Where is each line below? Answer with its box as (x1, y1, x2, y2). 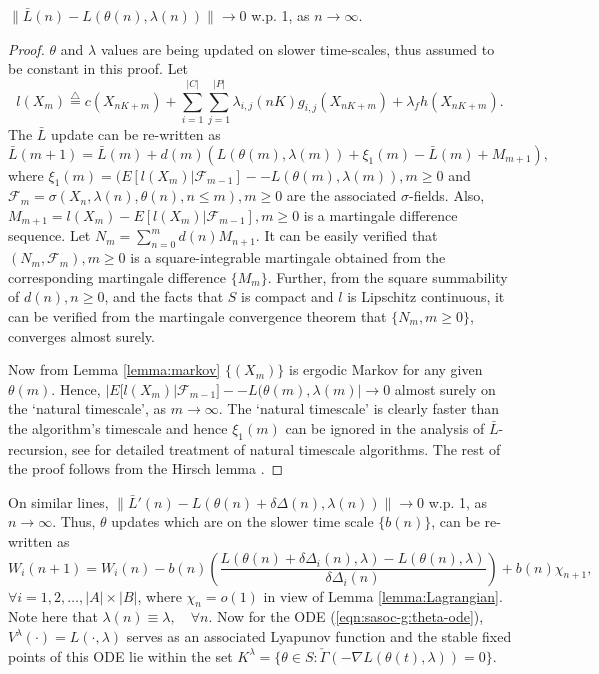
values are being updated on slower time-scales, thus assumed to (100, 38, 495, 59)
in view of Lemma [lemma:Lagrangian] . (263, 585, 503, 606)
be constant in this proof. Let (8, 58, 189, 79)
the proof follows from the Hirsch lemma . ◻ (8, 458, 284, 479)
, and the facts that (104, 286, 224, 307)
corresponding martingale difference (8, 266, 227, 287)
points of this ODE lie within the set (8, 645, 233, 666)
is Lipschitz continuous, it (347, 286, 505, 307)
